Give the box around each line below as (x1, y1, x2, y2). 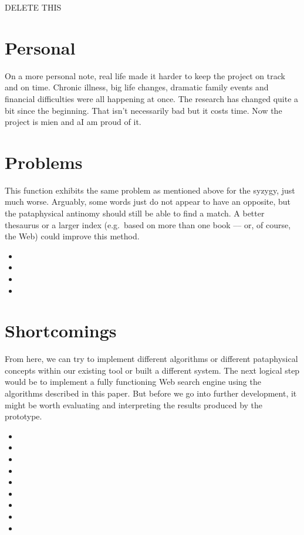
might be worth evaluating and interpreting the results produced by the (5, 398, 263, 411)
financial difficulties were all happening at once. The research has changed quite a (5, 92, 299, 104)
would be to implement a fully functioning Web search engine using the (5, 375, 261, 388)
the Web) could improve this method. (5, 230, 140, 242)
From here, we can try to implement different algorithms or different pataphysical (5, 353, 298, 365)
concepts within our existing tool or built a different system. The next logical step (5, 364, 300, 376)
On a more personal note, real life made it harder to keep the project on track (5, 69, 285, 82)
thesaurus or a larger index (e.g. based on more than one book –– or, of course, (5, 218, 291, 231)
